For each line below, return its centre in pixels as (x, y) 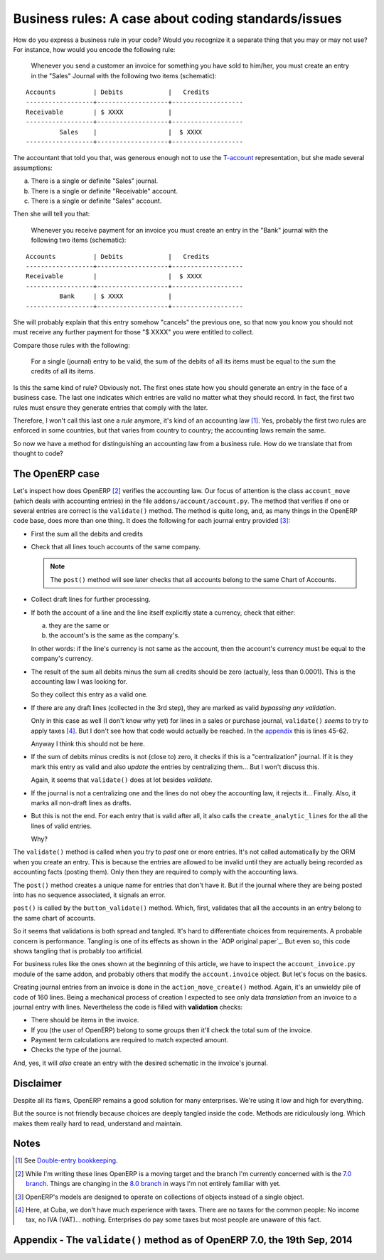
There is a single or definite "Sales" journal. (95, 181)
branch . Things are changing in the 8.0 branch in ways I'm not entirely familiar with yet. (153, 1184)
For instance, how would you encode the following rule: (94, 49)
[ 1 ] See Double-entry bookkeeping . (66, 1160)
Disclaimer (37, 1083)
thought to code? (38, 454)
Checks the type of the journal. (76, 1050)
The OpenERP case (56, 474)
